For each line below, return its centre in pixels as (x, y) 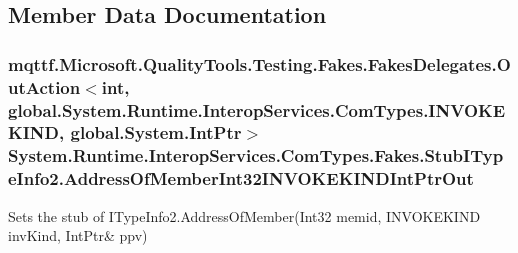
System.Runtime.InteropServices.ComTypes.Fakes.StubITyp (256, 155)
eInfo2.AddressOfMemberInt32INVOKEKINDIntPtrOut (241, 178)
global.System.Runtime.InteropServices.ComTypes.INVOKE (257, 109)
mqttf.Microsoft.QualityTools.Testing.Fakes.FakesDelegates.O (259, 63)
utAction (44, 86)
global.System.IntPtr (156, 132)
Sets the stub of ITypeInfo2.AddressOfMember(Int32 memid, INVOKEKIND (244, 215)
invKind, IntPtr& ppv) (78, 235)
